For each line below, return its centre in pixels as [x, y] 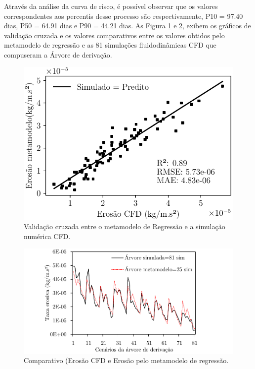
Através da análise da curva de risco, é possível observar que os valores [111, 6]
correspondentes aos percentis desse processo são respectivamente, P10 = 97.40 [124, 16]
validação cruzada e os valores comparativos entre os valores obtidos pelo [114, 35]
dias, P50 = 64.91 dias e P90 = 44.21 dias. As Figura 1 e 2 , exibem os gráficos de [127, 26]
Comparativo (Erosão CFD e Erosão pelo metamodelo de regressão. [126, 360]
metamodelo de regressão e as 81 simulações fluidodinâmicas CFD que [110, 45]
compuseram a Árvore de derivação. [58, 54]
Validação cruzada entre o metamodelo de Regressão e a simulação [125, 226]
